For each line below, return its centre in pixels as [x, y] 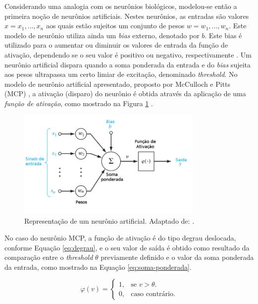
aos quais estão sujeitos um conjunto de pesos [115, 26]
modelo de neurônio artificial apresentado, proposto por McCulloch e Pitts [118, 84]
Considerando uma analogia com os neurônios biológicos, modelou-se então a [121, 6]
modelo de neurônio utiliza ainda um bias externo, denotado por [102, 35]
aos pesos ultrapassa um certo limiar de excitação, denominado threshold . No [121, 74]
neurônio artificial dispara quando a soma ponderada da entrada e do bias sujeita [128, 64]
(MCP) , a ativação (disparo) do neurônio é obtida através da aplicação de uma [125, 93]
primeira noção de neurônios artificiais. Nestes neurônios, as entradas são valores [127, 16]
